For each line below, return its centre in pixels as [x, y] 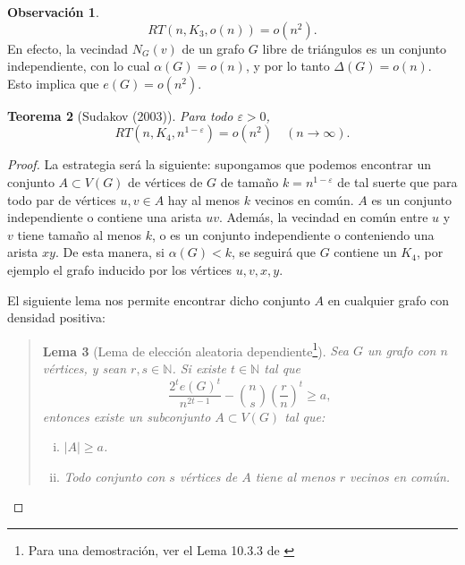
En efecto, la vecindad [68, 48]
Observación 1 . [53, 12]
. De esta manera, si [110, 252]
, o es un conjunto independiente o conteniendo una [293, 234]
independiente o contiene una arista [105, 217]
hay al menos [204, 199]
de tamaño [249, 181]
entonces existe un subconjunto [127, 416]
